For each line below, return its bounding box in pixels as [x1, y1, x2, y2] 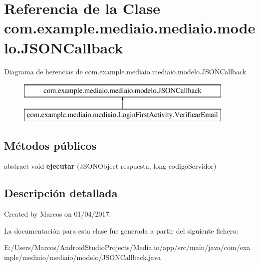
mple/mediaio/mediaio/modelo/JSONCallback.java [4, 252, 161, 263]
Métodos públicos [4, 137, 97, 153]
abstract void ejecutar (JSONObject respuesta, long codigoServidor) [4, 161, 217, 171]
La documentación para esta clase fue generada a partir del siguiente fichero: [4, 225, 239, 236]
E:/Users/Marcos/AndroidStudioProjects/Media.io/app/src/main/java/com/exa [4, 242, 251, 253]
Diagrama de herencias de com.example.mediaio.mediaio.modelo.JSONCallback [4, 66, 247, 76]
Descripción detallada [4, 185, 118, 201]
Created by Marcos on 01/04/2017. [4, 209, 111, 219]
